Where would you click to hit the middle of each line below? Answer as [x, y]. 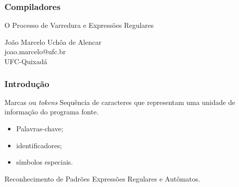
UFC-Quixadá [26, 61]
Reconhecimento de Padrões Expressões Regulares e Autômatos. [102, 178]
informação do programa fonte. [52, 112]
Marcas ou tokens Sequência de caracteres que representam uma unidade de [120, 102]
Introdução [27, 83]
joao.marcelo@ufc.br [35, 51]
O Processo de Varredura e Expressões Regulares [79, 25]
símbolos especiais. [45, 162]
